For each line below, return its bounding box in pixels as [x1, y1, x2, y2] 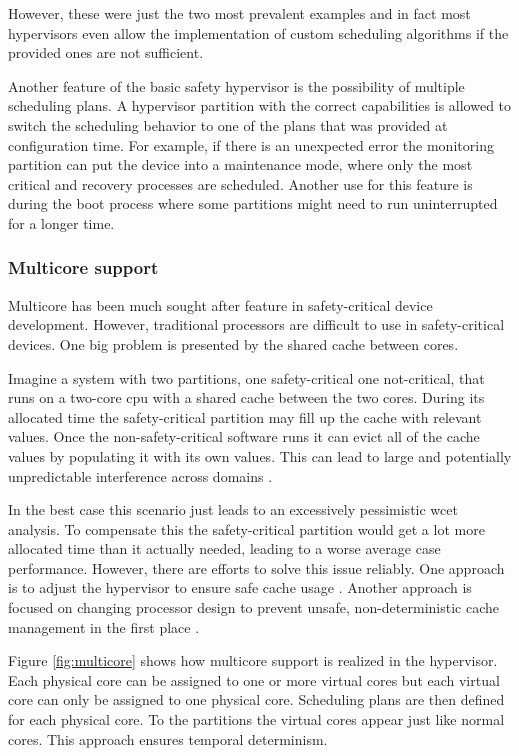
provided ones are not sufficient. [8, 42, 204, 63]
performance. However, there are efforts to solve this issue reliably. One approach [8, 557, 505, 578]
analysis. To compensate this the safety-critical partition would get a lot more [8, 518, 485, 539]
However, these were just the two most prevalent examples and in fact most [8, 3, 471, 23]
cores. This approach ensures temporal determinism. [8, 728, 328, 749]
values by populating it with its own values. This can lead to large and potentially [8, 445, 512, 466]
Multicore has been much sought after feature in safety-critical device [8, 294, 433, 315]
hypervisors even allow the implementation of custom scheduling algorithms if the [8, 22, 509, 43]
